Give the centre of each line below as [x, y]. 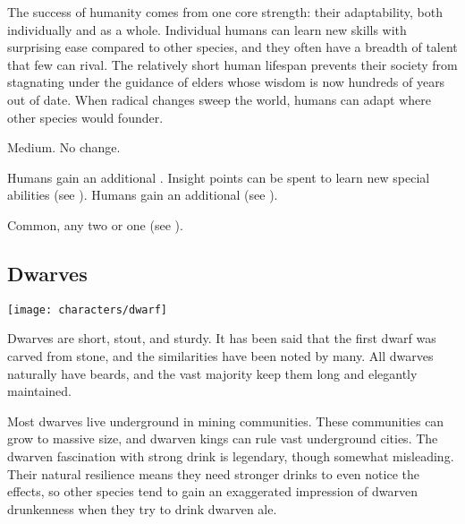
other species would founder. [85, 117]
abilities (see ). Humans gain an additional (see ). [143, 195]
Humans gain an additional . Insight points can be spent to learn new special [219, 177]
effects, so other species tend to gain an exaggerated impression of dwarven [213, 491]
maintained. [39, 391]
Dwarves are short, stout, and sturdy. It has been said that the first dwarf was [222, 338]
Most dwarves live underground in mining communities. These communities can [226, 421]
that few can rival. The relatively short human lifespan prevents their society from [232, 64]
